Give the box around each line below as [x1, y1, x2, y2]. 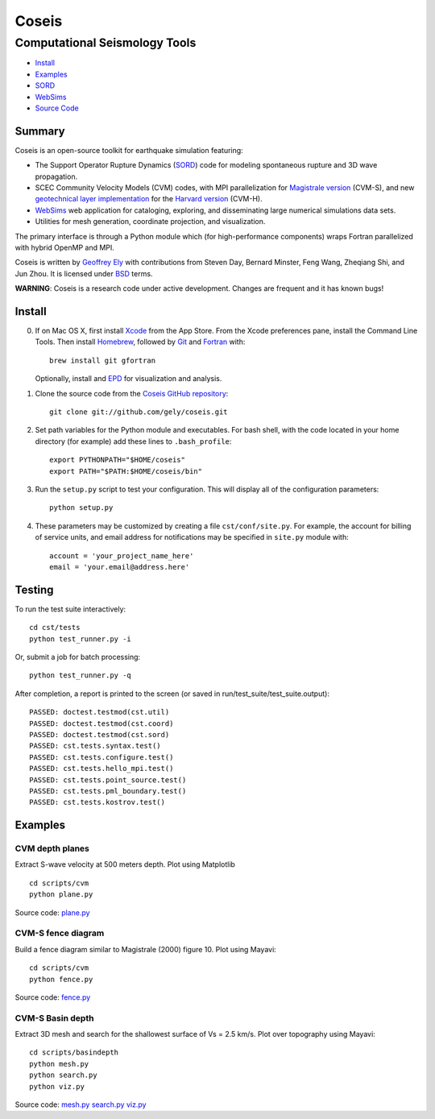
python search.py [29, 1071, 97, 1080]
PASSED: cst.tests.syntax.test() [29, 741, 161, 751]
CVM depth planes [14, 843, 90, 854]
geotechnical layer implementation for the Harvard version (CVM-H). [35, 194, 263, 204]
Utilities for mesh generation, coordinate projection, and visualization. [35, 217, 266, 226]
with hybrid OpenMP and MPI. [14, 242, 114, 252]
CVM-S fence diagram [14, 927, 105, 939]
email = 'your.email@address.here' [49, 562, 190, 571]
